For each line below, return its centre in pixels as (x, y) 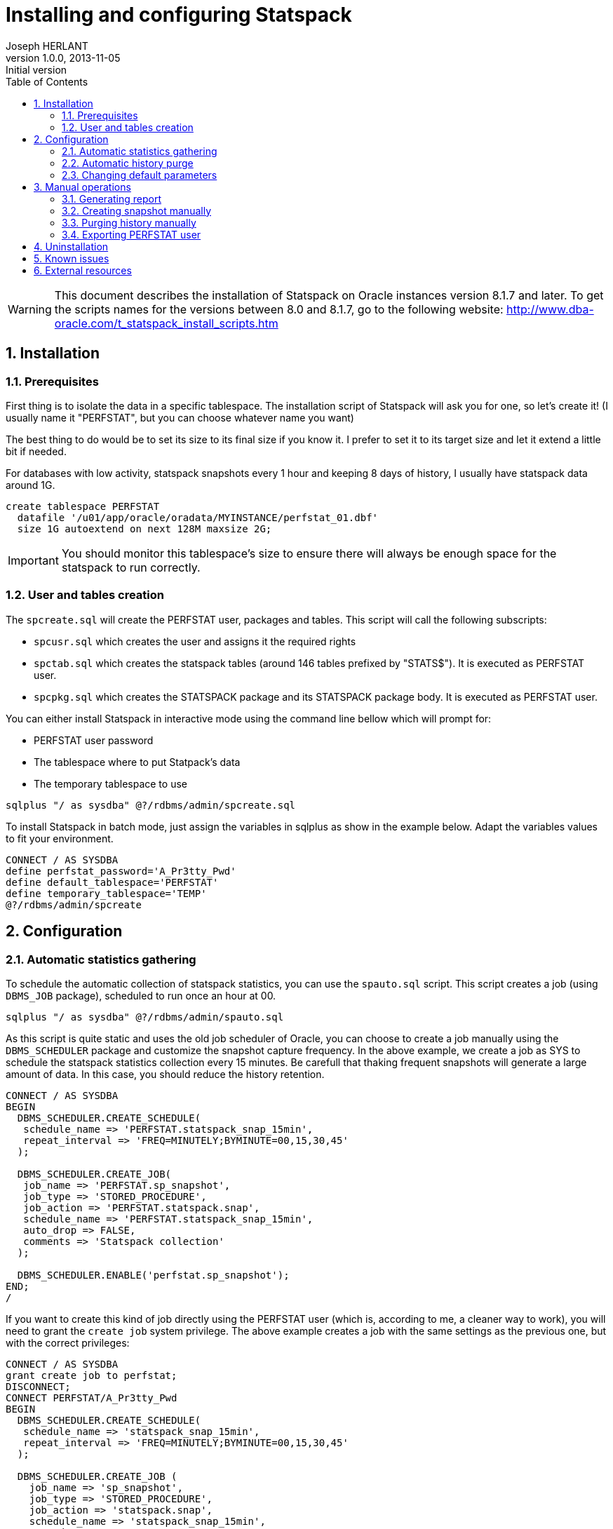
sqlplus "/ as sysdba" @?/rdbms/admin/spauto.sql (145, 1017)
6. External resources (83, 270)
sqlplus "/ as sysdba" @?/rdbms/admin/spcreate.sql (151, 805)
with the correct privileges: (68, 1342)
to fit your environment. (60, 838)
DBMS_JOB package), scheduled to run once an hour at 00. (141, 995)
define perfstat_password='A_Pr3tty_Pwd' (121, 871)
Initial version (36, 69)
